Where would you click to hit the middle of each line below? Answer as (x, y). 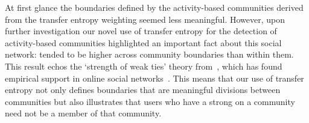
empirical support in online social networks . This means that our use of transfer (154, 78)
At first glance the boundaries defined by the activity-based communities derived (154, 7)
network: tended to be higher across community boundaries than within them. (149, 54)
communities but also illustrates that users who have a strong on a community (150, 101)
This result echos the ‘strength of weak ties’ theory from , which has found (144, 66)
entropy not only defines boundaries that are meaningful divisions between (143, 90)
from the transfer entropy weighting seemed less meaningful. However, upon (145, 19)
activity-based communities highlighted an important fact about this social (143, 42)
